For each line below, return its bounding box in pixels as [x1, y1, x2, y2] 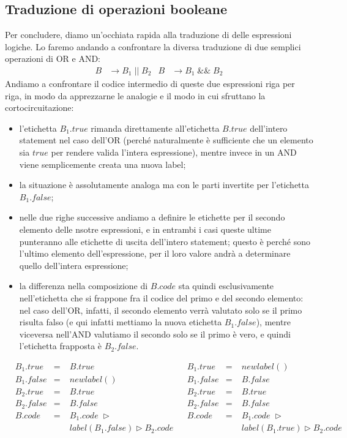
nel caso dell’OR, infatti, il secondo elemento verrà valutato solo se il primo [19, 303, 302, 316]
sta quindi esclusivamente [178, 279, 274, 292]
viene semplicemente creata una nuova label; [19, 157, 186, 170]
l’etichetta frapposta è [19, 339, 102, 352]
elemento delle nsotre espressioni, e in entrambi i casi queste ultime [19, 222, 271, 235]
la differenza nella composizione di [19, 279, 148, 292]
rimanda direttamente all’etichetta [91, 121, 220, 134]
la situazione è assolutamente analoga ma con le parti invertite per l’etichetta [19, 178, 309, 191]
